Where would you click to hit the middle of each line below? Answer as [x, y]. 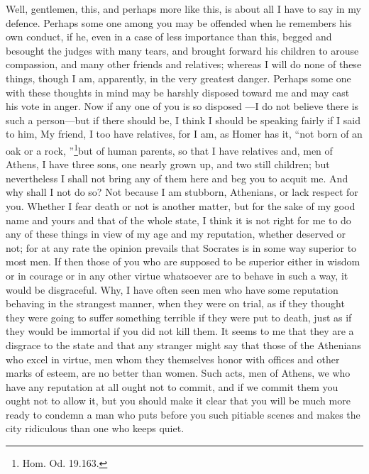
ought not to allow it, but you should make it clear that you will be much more [178, 401]
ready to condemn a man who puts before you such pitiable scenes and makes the [183, 414]
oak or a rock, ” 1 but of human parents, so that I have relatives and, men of [169, 149]
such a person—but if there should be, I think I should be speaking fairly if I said [183, 120]
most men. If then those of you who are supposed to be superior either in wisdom [183, 261]
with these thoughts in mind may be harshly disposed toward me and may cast [178, 92]
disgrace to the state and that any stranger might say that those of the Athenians [183, 345]
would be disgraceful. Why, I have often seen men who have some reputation [172, 289]
